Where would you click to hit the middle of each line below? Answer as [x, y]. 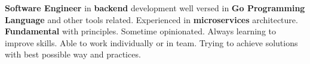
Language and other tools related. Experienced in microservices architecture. [151, 19]
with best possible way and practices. [73, 54]
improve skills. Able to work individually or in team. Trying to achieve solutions [151, 42]
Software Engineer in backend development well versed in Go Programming [155, 8]
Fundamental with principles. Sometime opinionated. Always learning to [140, 31]
